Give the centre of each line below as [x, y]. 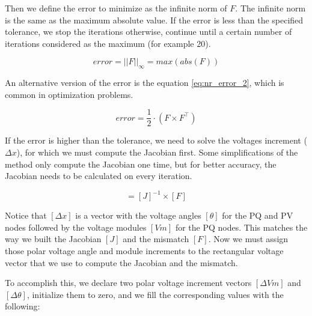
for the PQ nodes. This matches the [241, 227]
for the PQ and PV [258, 215]
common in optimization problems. [69, 94]
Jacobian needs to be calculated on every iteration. [99, 176]
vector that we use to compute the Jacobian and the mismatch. [121, 262]
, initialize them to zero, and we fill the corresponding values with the [155, 294]
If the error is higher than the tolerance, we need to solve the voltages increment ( [156, 140]
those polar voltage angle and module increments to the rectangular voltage [144, 251]
